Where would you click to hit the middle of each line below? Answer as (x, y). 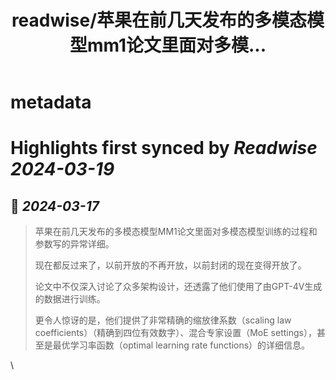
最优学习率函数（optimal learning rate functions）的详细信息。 (181, 345)
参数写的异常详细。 (74, 244)
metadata (51, 102)
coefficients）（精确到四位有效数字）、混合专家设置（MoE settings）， (175, 333)
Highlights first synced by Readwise (164, 148)
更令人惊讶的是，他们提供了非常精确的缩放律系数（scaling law (163, 320)
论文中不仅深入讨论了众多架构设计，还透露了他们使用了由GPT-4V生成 (178, 287)
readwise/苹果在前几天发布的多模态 (159, 20)
